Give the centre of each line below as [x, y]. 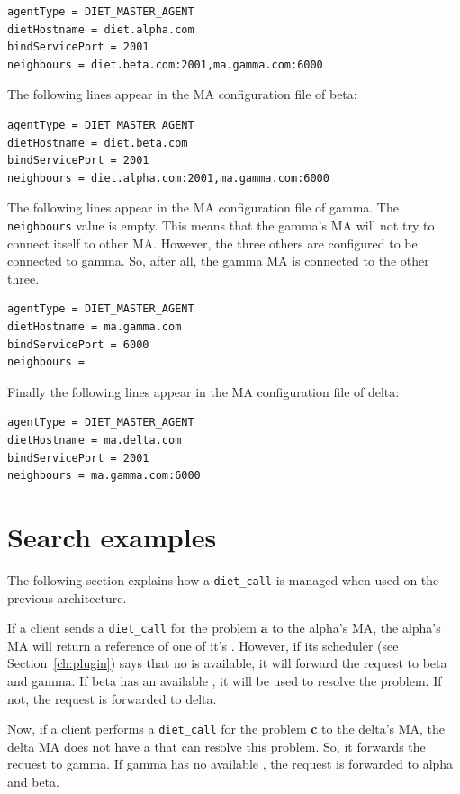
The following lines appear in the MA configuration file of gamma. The [203, 208]
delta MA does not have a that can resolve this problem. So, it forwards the [216, 746]
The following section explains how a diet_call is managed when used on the [223, 579]
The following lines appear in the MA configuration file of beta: [182, 94]
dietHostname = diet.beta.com [98, 143]
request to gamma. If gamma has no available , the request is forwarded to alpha [230, 764]
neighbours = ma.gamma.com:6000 [104, 476]
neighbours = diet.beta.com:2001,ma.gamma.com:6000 [165, 64]
